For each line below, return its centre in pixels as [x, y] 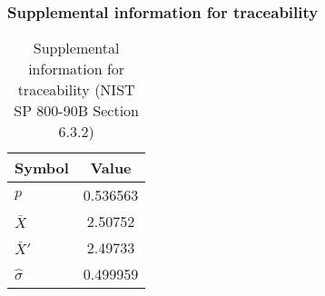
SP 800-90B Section [77, 111]
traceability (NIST [76, 90]
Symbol [42, 168]
